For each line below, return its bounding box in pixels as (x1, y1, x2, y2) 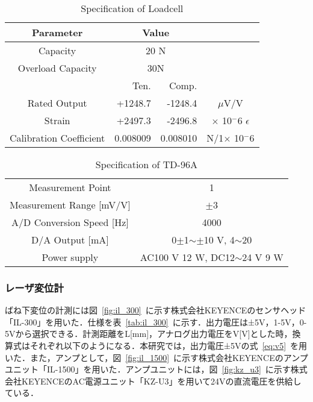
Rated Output (27, 96, 87, 110)
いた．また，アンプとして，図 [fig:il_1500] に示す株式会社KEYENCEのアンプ (5, 351, 308, 363)
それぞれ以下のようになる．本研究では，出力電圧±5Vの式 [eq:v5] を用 (29, 339, 308, 351)
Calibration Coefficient (10, 131, 105, 145)
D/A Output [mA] (31, 233, 109, 247)
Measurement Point (29, 180, 111, 194)
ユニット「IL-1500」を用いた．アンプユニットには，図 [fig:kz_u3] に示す (5, 363, 291, 375)
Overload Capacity (17, 61, 97, 75)
